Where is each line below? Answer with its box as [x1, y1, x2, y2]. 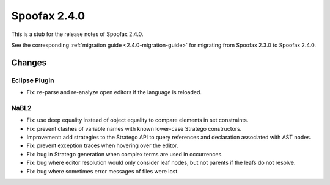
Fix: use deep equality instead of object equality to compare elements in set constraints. [26, 116, 249, 124]
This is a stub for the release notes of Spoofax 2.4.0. [11, 30, 144, 38]
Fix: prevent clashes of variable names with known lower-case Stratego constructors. [26, 125, 242, 132]
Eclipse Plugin [11, 76, 54, 85]
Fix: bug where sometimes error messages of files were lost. [26, 167, 180, 175]
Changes [11, 57, 47, 68]
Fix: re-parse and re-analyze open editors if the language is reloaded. [26, 89, 202, 96]
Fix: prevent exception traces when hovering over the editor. [26, 142, 178, 149]
